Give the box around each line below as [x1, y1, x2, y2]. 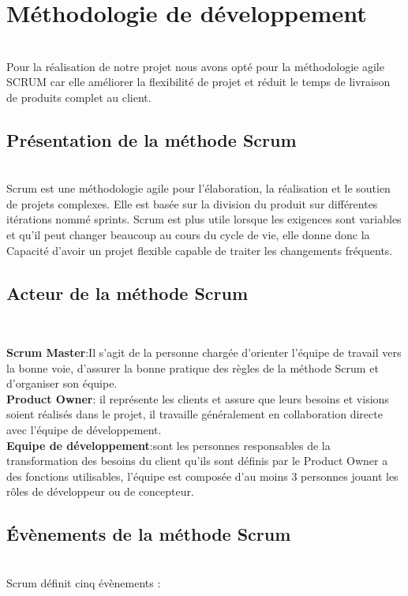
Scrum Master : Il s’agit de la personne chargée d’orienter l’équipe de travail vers [6, 344, 402, 361]
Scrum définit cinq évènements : [6, 574, 161, 590]
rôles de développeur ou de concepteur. [6, 483, 194, 500]
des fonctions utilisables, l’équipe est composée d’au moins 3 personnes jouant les [6, 467, 399, 484]
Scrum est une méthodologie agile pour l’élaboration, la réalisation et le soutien [6, 180, 391, 197]
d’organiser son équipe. [6, 375, 118, 392]
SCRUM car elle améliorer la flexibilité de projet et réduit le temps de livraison [6, 73, 391, 90]
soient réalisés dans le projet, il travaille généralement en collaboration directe [6, 406, 383, 422]
